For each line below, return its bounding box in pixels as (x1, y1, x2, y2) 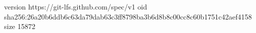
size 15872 (4, 21, 36, 31)
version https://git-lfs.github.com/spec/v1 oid (4, 1, 147, 11)
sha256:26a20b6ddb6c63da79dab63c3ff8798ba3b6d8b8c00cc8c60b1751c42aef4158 (4, 11, 252, 21)
